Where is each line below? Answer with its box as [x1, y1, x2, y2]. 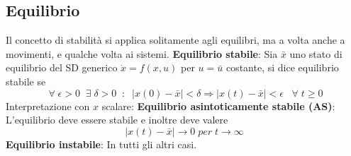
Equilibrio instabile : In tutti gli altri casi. [6, 136, 197, 151]
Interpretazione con [6, 98, 90, 113]
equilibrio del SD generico [6, 60, 118, 75]
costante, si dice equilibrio [225, 60, 339, 75]
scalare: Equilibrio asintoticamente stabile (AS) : [101, 98, 335, 113]
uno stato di [289, 46, 342, 61]
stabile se [6, 73, 46, 88]
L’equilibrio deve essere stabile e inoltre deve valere [6, 112, 228, 127]
